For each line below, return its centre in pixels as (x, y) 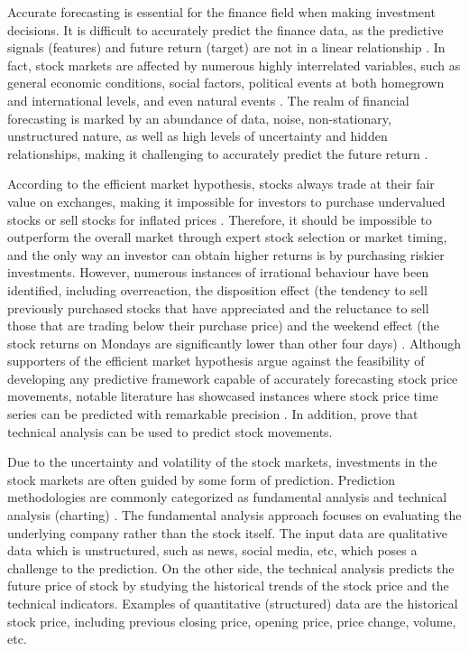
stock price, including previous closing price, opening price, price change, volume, (232, 621)
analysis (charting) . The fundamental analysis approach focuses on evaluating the (234, 515)
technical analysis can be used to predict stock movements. (170, 431)
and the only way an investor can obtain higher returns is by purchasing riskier (226, 254)
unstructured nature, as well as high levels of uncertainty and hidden (198, 136)
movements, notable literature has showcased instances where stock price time (223, 396)
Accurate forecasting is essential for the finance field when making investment (221, 12)
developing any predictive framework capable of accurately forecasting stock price (233, 378)
